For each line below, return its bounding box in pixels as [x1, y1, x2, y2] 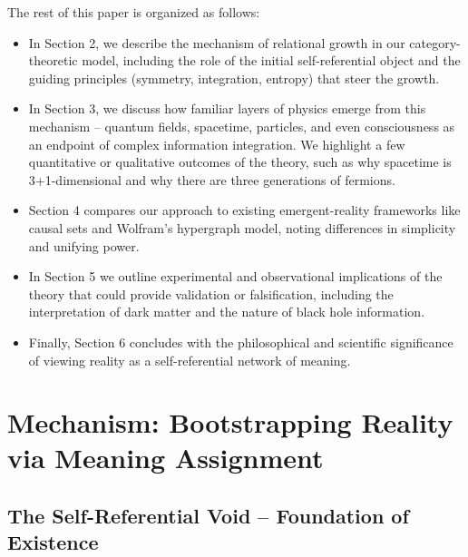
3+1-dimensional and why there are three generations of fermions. [28, 170, 395, 189]
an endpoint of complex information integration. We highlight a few [28, 134, 405, 153]
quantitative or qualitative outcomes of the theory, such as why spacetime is [28, 152, 452, 171]
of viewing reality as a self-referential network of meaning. [28, 350, 351, 369]
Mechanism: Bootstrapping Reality [7, 404, 453, 441]
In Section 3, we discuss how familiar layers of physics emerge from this [28, 99, 426, 118]
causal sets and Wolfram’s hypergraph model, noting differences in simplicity [28, 218, 456, 237]
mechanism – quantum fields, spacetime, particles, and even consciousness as [28, 116, 455, 135]
